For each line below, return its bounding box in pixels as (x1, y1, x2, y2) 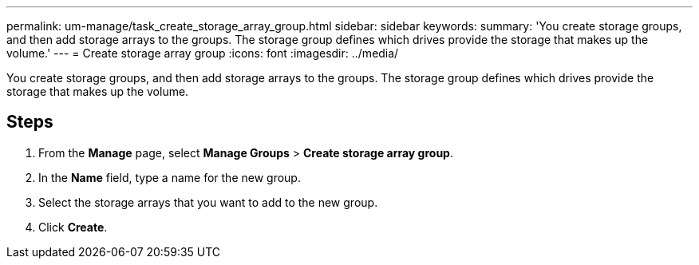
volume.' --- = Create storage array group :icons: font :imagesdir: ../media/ (6, 46, 399, 60)
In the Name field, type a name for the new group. (38, 170, 301, 184)
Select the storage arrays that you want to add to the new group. (38, 195, 378, 209)
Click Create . (38, 220, 108, 234)
